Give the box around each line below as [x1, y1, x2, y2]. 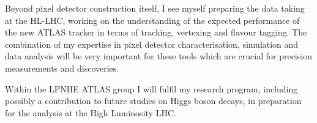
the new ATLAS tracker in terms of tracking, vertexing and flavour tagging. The [5, 26, 307, 39]
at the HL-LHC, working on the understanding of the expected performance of [5, 13, 300, 26]
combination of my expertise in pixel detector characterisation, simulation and [5, 37, 299, 50]
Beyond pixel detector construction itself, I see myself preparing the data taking [5, 2, 305, 14]
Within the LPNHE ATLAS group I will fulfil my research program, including [5, 82, 298, 95]
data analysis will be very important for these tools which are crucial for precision [5, 50, 312, 62]
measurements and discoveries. [5, 61, 119, 74]
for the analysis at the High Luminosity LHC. [5, 106, 176, 119]
